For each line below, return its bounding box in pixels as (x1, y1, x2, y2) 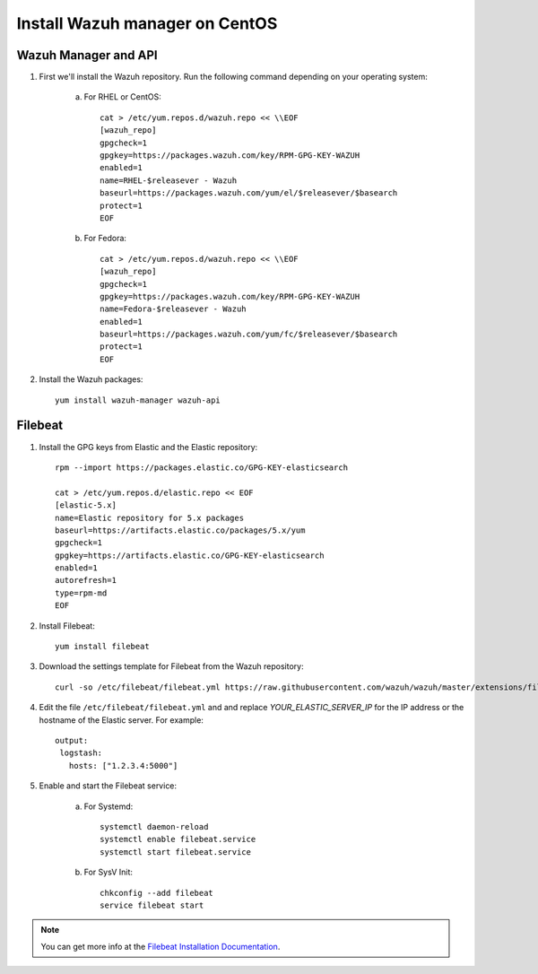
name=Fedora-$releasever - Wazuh (100, 304, 247, 314)
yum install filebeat (55, 641, 150, 652)
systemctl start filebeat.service (100, 847, 251, 857)
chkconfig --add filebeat (100, 888, 214, 898)
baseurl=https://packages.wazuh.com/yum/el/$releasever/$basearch (100, 188, 398, 198)
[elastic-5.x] (55, 500, 117, 510)
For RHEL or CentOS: (83, 91, 161, 102)
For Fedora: (83, 233, 127, 244)
